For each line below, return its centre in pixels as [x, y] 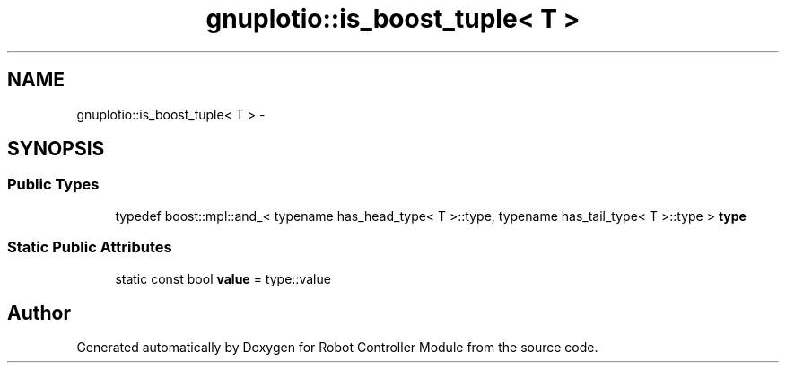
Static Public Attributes [90, 247]
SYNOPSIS [56, 149]
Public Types [53, 185]
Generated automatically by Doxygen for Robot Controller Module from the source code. [337, 348]
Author [39, 313]
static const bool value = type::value [223, 278]
